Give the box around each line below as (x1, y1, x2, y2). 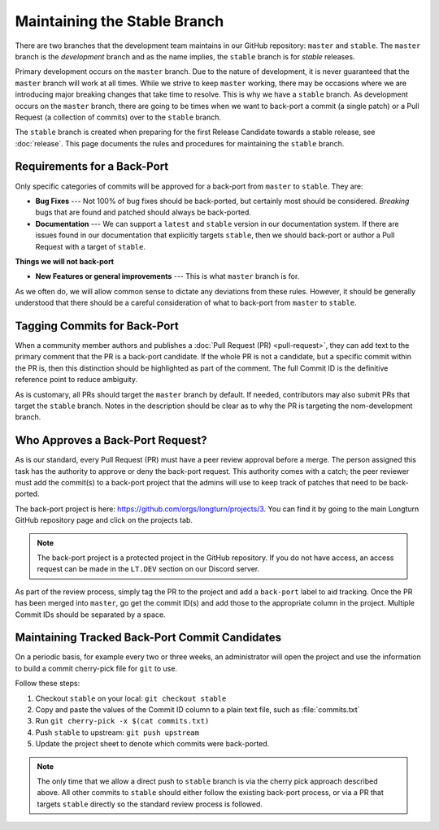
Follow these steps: (15, 679, 80, 689)
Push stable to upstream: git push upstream (35, 728, 199, 737)
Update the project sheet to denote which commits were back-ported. (35, 739, 270, 749)
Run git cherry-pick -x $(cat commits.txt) (35, 716, 210, 726)
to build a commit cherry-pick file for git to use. (15, 663, 178, 673)
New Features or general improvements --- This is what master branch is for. (35, 272, 300, 281)
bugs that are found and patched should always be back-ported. (35, 207, 252, 217)
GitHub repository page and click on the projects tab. (15, 515, 193, 525)
